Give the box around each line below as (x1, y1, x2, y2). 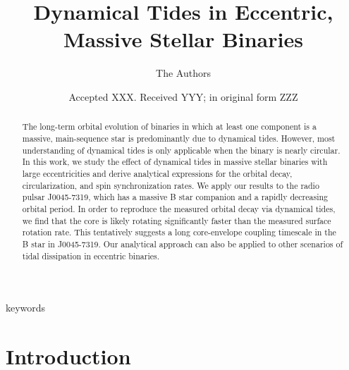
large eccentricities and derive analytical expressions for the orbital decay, (22, 167, 293, 179)
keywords (6, 300, 46, 315)
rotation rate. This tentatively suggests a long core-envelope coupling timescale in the (22, 226, 336, 238)
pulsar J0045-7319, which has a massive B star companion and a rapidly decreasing (22, 191, 328, 203)
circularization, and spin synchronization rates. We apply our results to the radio (22, 179, 319, 191)
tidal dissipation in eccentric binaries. (22, 249, 159, 261)
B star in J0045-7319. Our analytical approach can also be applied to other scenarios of (22, 238, 343, 249)
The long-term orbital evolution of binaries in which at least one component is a (22, 121, 317, 132)
